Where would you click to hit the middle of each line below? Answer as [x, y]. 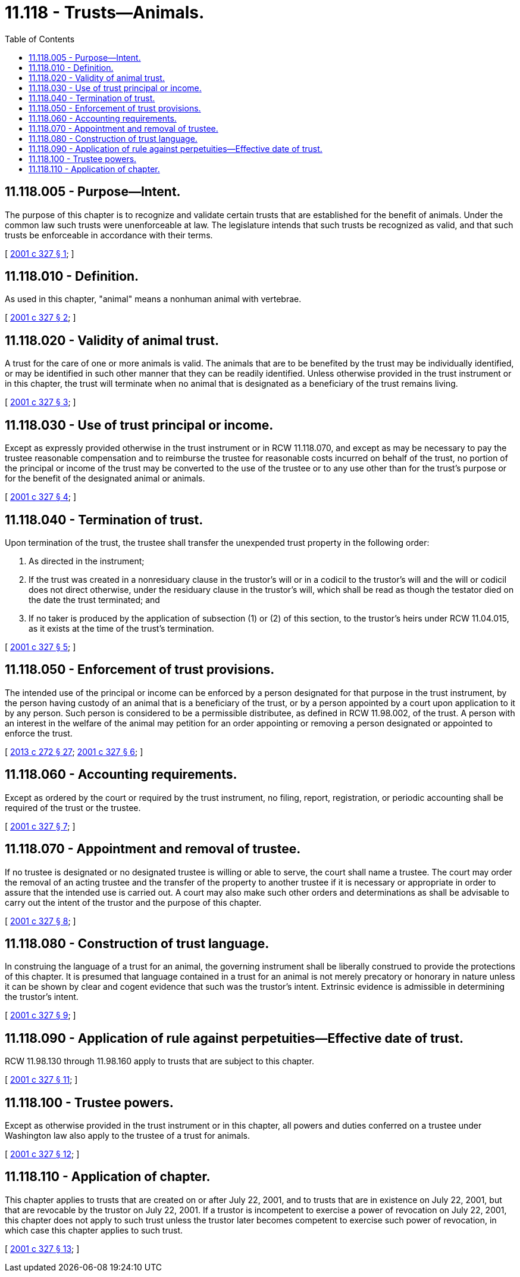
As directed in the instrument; [87, 561]
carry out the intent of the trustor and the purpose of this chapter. [133, 902]
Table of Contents [40, 39]
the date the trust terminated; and [94, 599]
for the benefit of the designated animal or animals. [105, 479]
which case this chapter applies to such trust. [94, 1230]
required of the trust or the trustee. [73, 807]
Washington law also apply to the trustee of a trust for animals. [127, 1136]
